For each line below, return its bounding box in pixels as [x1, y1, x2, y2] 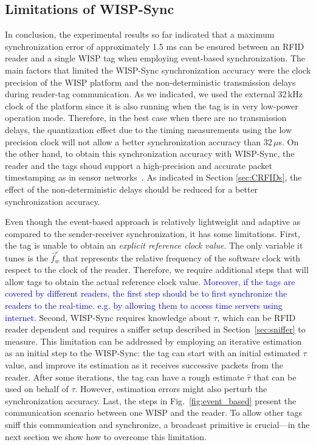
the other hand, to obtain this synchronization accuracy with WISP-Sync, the [5, 147, 295, 160]
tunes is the [5, 251, 48, 264]
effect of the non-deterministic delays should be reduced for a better [5, 182, 258, 195]
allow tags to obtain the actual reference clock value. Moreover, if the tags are [5, 275, 295, 288]
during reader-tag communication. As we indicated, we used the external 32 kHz [5, 88, 303, 100]
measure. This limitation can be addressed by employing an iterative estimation [5, 334, 302, 347]
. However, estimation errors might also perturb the [75, 382, 267, 395]
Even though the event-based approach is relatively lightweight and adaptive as [5, 215, 301, 228]
